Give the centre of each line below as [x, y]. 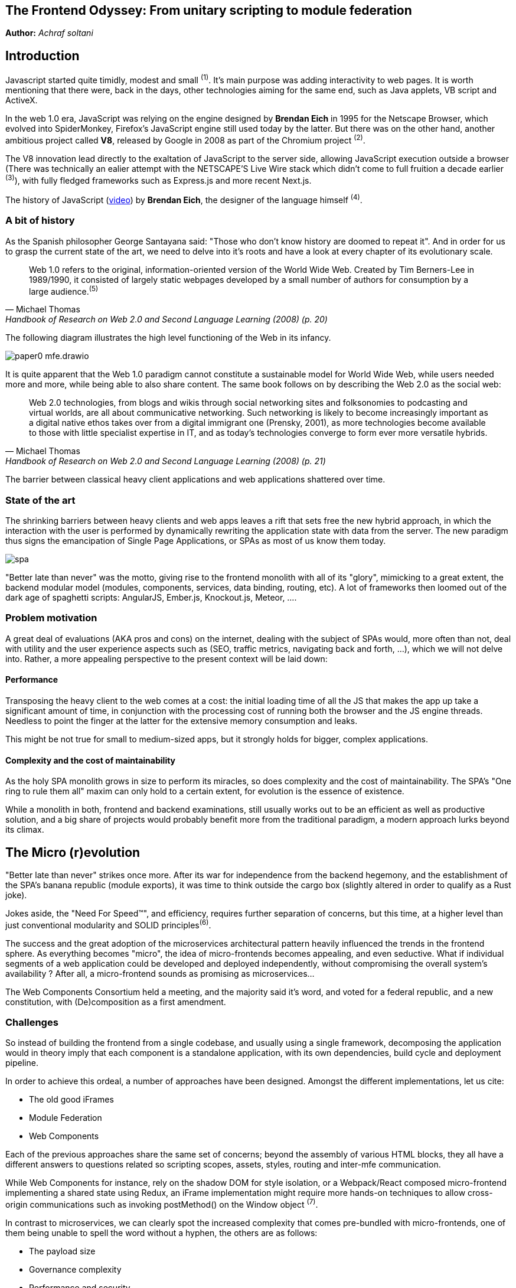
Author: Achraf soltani [49, 33]
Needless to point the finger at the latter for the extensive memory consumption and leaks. [182, 721]
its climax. [25, 830]
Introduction [43, 56]
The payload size [62, 1251]
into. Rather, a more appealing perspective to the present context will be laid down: [166, 658]
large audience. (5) [64, 290]
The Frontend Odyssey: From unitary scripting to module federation [209, 10]
